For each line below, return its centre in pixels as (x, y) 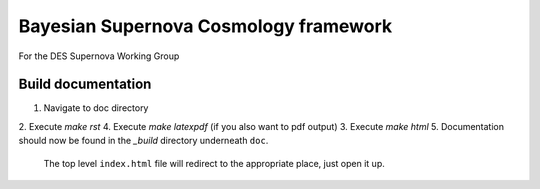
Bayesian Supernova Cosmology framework (205, 26)
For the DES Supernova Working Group (99, 56)
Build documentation (85, 84)
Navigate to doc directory (96, 108)
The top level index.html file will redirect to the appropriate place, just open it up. (214, 163)
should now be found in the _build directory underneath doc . (143, 141)
